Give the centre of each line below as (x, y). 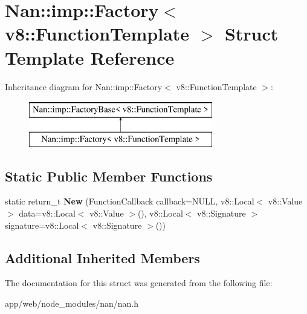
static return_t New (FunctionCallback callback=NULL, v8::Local (130, 201)
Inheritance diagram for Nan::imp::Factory (84, 86)
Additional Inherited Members (102, 257)
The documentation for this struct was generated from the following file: (139, 283)
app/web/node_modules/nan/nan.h (72, 303)
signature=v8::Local (42, 225)
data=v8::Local (47, 213)
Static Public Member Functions (109, 176)
